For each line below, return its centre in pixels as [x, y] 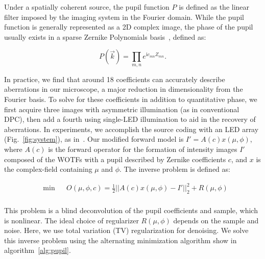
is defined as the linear [214, 7]
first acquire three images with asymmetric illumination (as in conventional [122, 109]
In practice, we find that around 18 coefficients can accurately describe [115, 79]
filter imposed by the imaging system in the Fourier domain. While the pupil [124, 17]
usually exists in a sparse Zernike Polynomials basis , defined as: [105, 36]
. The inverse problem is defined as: [175, 169]
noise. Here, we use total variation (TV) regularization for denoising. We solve [126, 230]
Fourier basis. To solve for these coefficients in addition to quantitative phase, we [131, 99]
